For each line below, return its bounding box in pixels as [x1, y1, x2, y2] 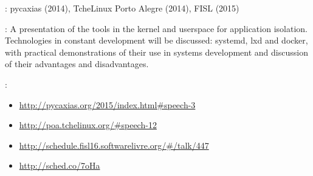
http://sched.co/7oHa [19, 159, 100, 172]
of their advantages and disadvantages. [5, 57, 149, 70]
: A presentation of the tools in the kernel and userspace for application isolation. [5, 22, 308, 34]
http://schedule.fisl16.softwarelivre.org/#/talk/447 [19, 139, 209, 151]
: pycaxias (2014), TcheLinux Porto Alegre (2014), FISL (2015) [5, 2, 239, 14]
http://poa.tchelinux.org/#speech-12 [19, 119, 157, 131]
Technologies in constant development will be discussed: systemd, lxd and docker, [5, 34, 308, 47]
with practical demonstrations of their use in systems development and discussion [5, 45, 308, 58]
